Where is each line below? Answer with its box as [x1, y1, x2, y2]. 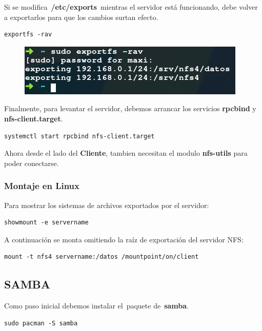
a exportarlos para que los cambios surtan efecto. [4, 11, 158, 22]
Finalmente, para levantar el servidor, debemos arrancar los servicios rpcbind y [4, 103, 256, 114]
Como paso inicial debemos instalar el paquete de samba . [4, 300, 189, 311]
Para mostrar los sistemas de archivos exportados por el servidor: [4, 199, 209, 210]
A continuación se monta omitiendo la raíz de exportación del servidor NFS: [4, 234, 244, 244]
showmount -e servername [4, 219, 89, 226]
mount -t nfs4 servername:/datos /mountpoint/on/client [4, 253, 199, 261]
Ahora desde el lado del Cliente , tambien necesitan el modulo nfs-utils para [4, 148, 248, 158]
